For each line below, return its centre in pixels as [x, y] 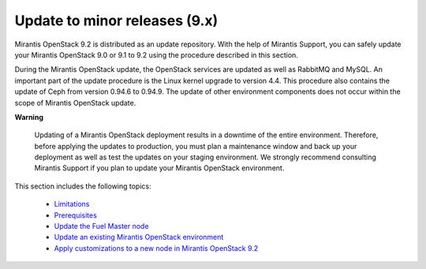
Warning [29, 117]
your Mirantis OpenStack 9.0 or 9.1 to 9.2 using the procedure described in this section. [157, 54]
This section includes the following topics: [83, 186]
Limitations [72, 204]
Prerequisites [76, 215]
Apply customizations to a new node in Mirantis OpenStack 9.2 [156, 248]
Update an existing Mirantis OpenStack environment [139, 237]
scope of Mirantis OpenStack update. [75, 103]
